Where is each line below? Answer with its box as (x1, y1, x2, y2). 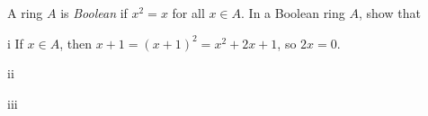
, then (59, 33, 92, 52)
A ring (7, 4, 43, 22)
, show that (358, 4, 421, 22)
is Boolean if (60, 4, 128, 22)
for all (172, 4, 205, 22)
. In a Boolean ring (241, 4, 345, 22)
